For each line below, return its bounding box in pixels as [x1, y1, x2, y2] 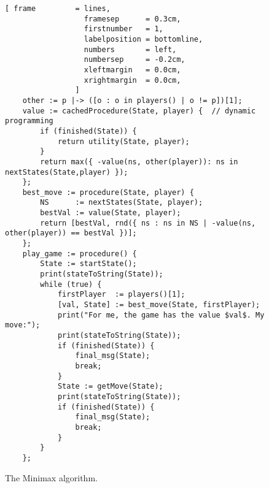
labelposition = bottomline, [84, 34, 203, 44]
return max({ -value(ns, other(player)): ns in [40, 157, 238, 166]
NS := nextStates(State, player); [40, 198, 203, 207]
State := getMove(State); [57, 382, 163, 391]
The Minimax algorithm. [5, 471, 98, 484]
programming [5, 116, 53, 126]
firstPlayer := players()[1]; [57, 290, 185, 299]
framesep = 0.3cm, [84, 14, 181, 23]
